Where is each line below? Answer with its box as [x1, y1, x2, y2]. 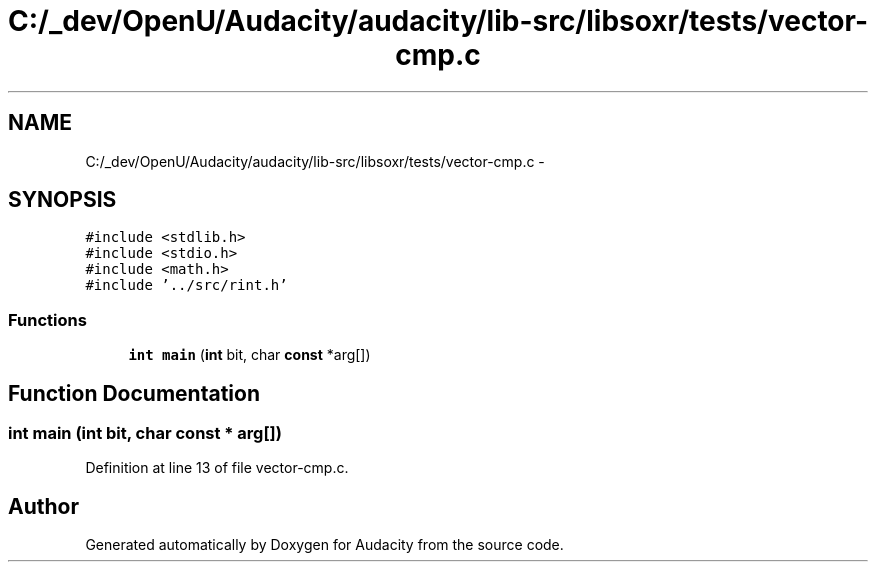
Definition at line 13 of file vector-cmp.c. [85, 459, 349, 477]
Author [8, 493, 79, 519]
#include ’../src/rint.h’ [85, 277, 288, 294]
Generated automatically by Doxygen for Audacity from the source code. [85, 536, 564, 554]
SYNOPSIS [8, 187, 117, 213]
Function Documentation [8, 380, 260, 406]
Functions [8, 309, 87, 330]
